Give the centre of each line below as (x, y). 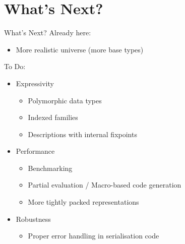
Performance (35, 151)
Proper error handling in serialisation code (94, 236)
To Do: (15, 66)
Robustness (33, 219)
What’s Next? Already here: (48, 33)
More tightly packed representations (83, 202)
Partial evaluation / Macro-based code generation (105, 185)
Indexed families (53, 117)
